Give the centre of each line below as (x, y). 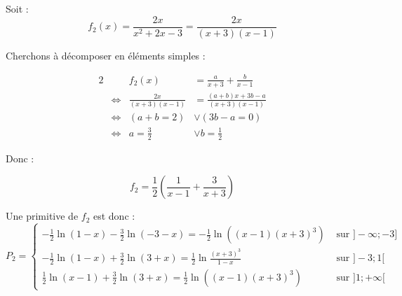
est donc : (114, 216)
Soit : (17, 8)
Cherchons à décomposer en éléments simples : (106, 55)
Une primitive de (42, 216)
